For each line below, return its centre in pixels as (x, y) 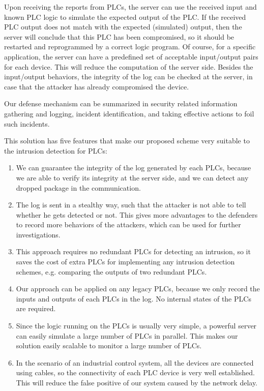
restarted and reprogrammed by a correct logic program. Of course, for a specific (130, 47)
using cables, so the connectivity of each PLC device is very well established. (135, 372)
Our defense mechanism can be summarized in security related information (121, 103)
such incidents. (27, 123)
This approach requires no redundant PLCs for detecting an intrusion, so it (133, 251)
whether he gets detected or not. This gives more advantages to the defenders (137, 214)
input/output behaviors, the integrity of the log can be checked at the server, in (128, 77)
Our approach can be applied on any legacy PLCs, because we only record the (138, 289)
